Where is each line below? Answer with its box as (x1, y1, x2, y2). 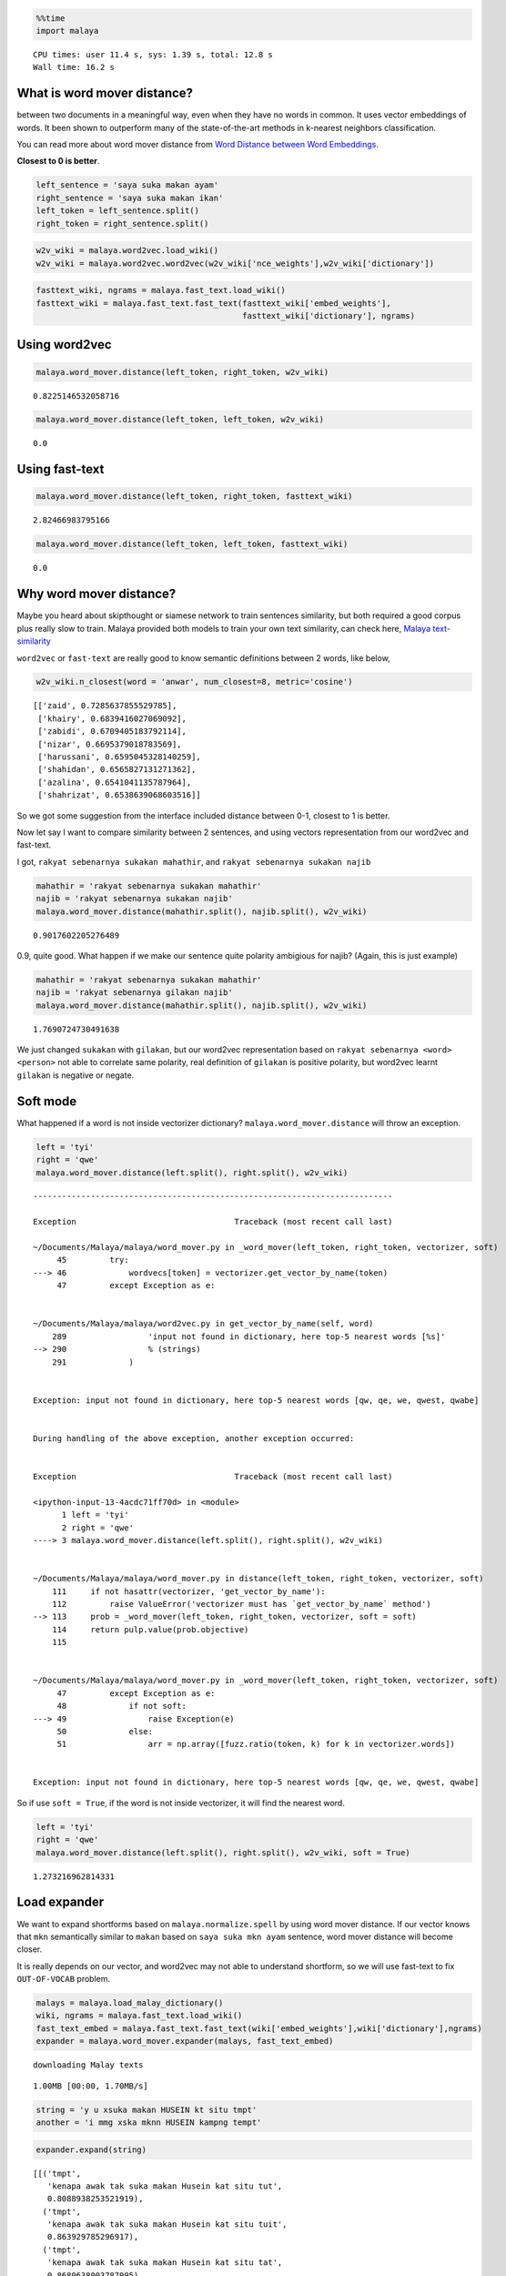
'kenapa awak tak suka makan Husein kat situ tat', (46, 2258, 283, 2268)
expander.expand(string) (35, 2144, 147, 2155)
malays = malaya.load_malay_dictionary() (35, 1998, 224, 2008)
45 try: (56, 1255, 129, 1265)
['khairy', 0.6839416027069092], (37, 713, 187, 724)
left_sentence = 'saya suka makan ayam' (35, 180, 218, 190)
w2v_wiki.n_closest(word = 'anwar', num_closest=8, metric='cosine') (35, 676, 353, 687)
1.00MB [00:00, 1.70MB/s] (33, 2080, 149, 2091)
